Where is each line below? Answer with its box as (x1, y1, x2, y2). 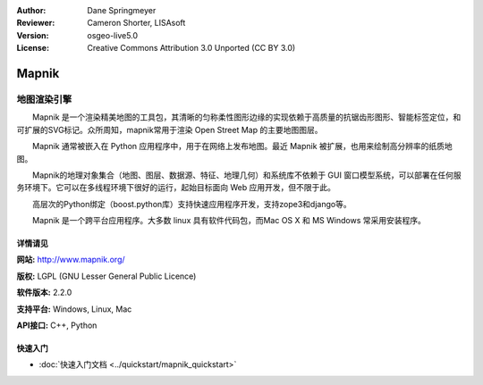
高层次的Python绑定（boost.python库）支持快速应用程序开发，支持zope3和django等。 (31, 198, 352, 209)
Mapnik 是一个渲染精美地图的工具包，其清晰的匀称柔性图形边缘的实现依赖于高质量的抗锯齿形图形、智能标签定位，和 (31, 112, 462, 122)
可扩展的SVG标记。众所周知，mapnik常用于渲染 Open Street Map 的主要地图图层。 (16, 124, 323, 135)
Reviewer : (16, 18, 55, 29)
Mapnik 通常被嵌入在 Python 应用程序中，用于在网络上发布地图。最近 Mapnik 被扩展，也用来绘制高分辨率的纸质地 (31, 141, 453, 152)
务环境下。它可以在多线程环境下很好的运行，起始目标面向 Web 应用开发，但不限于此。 (16, 182, 335, 193)
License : (16, 43, 49, 54)
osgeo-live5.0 (87, 29, 139, 40)
